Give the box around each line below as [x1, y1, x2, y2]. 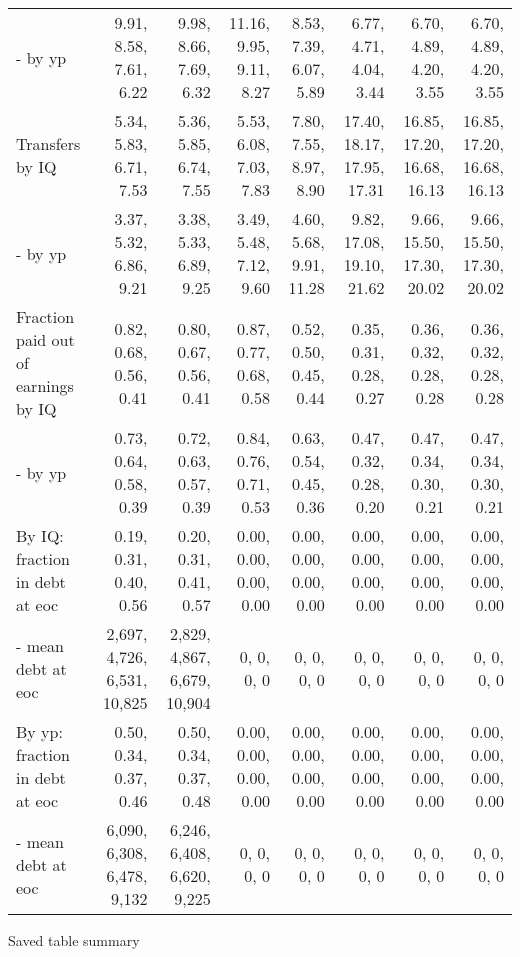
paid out [16, 328, 75, 351]
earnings [16, 374, 74, 397]
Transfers [16, 132, 81, 155]
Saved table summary [8, 930, 140, 950]
